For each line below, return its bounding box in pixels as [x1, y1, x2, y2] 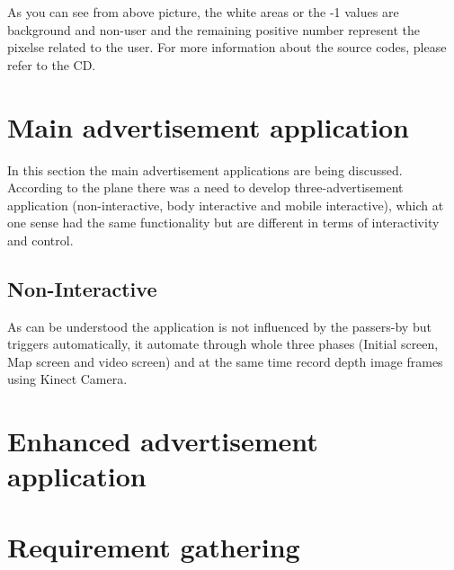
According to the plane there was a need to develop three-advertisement [7, 178, 404, 197]
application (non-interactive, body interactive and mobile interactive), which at [7, 195, 444, 214]
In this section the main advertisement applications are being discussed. [7, 160, 403, 179]
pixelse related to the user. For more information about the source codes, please [7, 38, 447, 57]
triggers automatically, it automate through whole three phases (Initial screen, [7, 334, 439, 353]
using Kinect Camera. [7, 370, 128, 388]
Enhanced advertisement [7, 423, 318, 459]
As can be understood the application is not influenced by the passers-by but [7, 316, 432, 335]
